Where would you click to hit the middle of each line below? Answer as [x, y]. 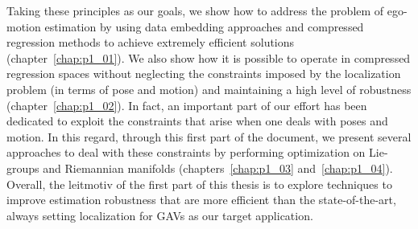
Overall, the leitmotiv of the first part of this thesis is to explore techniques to [199, 184]
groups [23, 168]
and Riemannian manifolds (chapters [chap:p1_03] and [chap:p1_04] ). [218, 168]
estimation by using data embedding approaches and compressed [204, 26]
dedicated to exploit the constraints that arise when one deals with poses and [197, 121]
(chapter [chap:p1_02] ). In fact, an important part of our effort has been [187, 105]
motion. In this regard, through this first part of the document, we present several [209, 136]
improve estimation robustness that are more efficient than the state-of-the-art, [201, 200]
